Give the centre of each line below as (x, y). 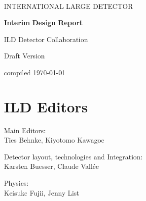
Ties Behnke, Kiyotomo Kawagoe (54, 140)
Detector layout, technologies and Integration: (73, 156)
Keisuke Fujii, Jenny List (42, 192)
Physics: (16, 183)
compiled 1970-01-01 (35, 72)
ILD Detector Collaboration (46, 39)
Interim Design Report (43, 23)
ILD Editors (46, 106)
